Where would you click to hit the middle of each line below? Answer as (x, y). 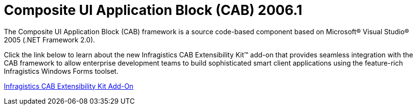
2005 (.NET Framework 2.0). (50, 40)
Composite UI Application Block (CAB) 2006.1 (153, 10)
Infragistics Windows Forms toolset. (61, 71)
